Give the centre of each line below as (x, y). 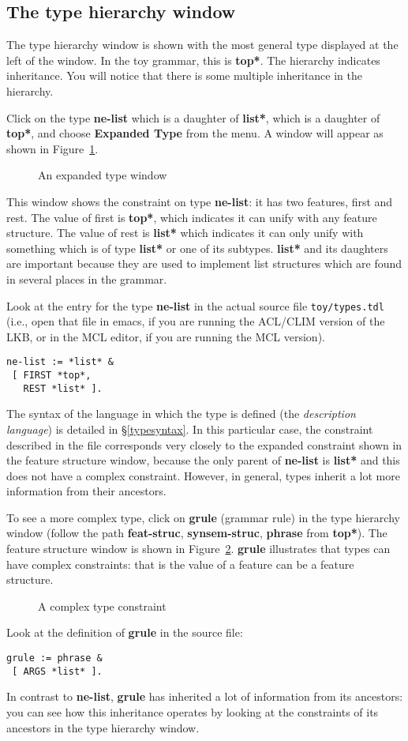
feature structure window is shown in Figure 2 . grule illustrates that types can (198, 549)
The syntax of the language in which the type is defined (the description (181, 414)
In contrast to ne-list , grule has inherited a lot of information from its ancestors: (205, 696)
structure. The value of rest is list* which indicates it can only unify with (185, 233)
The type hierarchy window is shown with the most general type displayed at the (202, 45)
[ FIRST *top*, (52, 376)
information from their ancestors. (86, 491)
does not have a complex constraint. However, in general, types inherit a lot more (203, 475)
